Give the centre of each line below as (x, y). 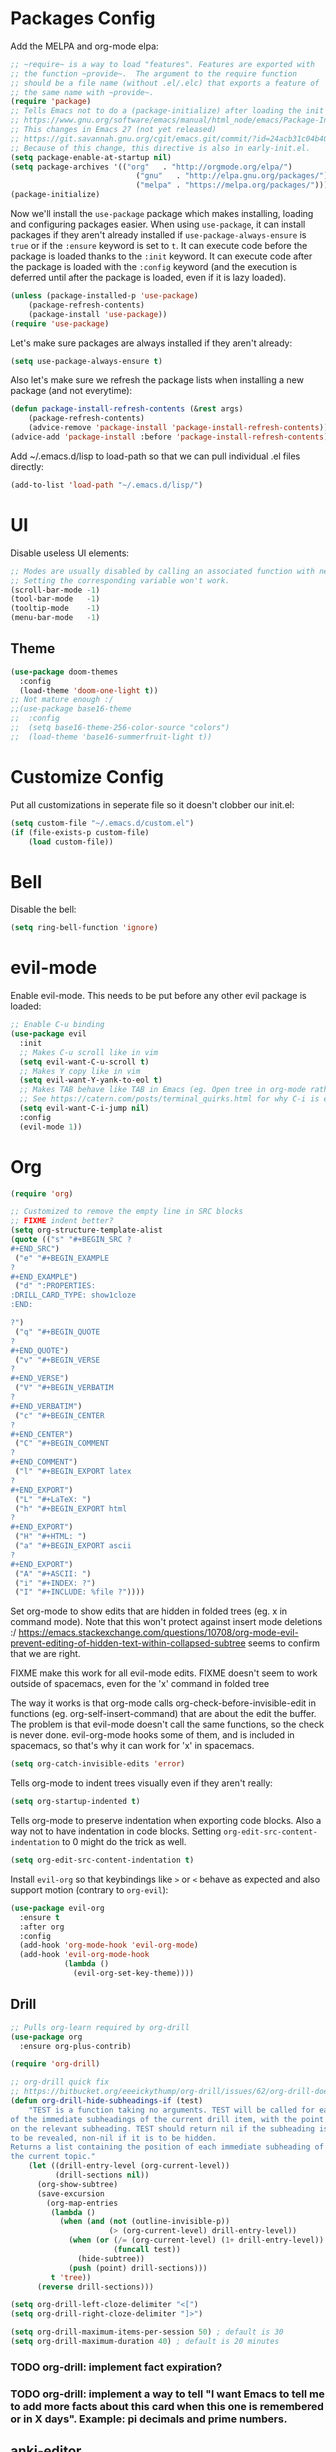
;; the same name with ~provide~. (82, 92)
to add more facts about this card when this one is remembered (167, 2406)
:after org (42, 1927)
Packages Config (83, 18)
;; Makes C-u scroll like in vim (89, 1052)
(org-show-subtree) (77, 2184)
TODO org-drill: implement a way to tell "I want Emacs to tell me (167, 2394)
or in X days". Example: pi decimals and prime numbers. (149, 2419)
